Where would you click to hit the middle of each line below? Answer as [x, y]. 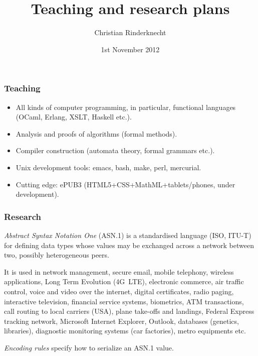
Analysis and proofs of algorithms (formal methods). [96, 133]
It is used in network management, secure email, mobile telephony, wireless [119, 271]
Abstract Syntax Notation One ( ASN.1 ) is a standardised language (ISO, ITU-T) [128, 235]
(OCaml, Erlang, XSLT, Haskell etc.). [74, 117]
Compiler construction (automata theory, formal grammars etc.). [115, 150]
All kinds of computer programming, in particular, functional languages [126, 107]
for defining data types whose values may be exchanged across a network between [129, 245]
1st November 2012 [130, 49]
